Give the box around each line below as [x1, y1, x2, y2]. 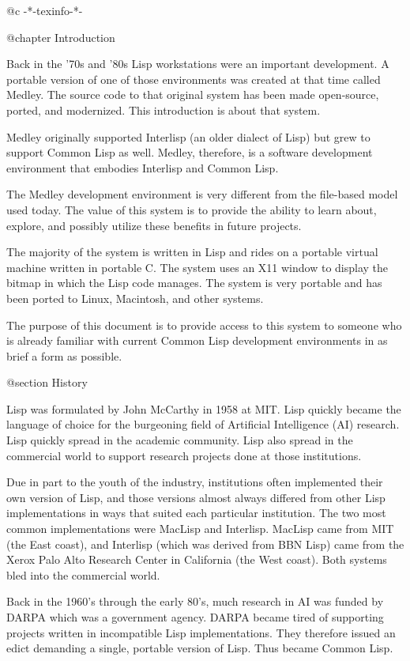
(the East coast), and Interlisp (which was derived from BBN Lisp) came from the [6, 535, 404, 552]
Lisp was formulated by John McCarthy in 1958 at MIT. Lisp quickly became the [6, 400, 401, 417]
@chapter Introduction [6, 28, 115, 45]
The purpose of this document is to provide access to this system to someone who [6, 316, 402, 333]
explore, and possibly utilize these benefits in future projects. [6, 217, 302, 233]
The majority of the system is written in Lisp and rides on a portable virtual [6, 244, 378, 260]
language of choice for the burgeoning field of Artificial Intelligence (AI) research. [6, 416, 400, 432]
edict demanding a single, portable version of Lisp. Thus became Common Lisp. [6, 640, 393, 656]
